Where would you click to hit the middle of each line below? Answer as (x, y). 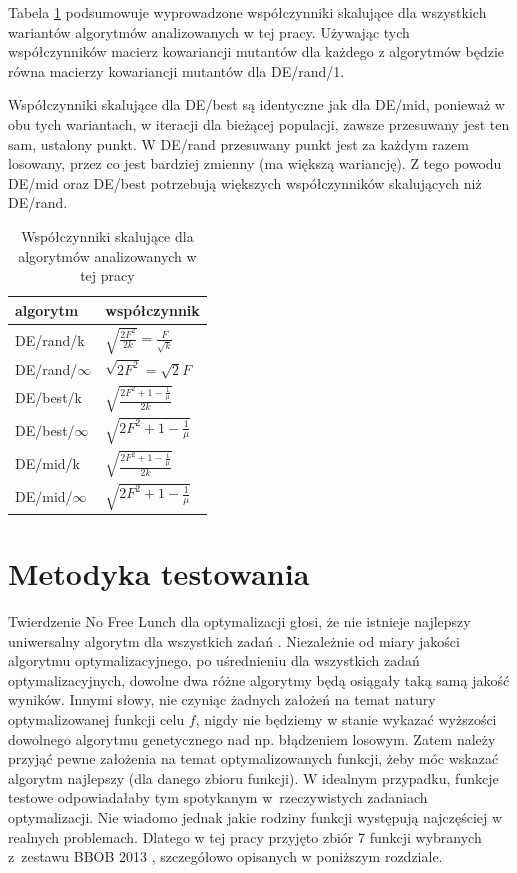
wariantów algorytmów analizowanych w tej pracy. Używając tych (209, 31)
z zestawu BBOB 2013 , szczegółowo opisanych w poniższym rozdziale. (225, 856)
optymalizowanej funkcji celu (96, 719)
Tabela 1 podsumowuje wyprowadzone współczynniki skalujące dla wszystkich (247, 12)
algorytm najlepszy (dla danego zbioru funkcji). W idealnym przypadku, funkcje (253, 777)
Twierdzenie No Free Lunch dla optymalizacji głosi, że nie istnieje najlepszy (239, 621)
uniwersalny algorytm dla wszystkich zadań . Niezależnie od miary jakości (234, 640)
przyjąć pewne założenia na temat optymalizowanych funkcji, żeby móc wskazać (253, 758)
